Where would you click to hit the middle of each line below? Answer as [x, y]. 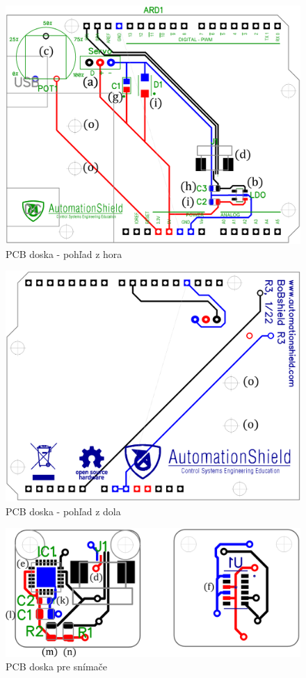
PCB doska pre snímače [57, 667]
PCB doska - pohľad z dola [63, 511]
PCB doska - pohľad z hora [64, 253]
